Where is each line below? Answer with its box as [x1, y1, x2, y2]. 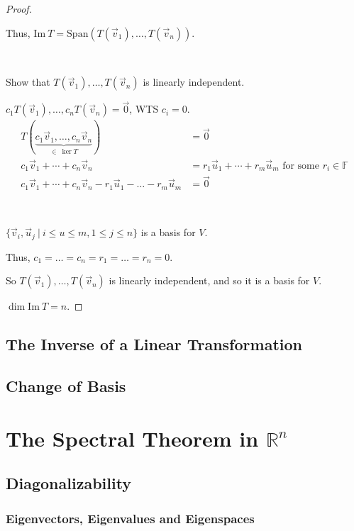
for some [282, 160, 319, 171]
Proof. [6, 1, 32, 16]
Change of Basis [6, 375, 126, 397]
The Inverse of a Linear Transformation [6, 333, 302, 355]
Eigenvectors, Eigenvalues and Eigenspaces [6, 509, 255, 527]
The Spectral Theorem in [6, 423, 259, 452]
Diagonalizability [6, 472, 132, 494]
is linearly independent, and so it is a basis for [109, 273, 310, 288]
